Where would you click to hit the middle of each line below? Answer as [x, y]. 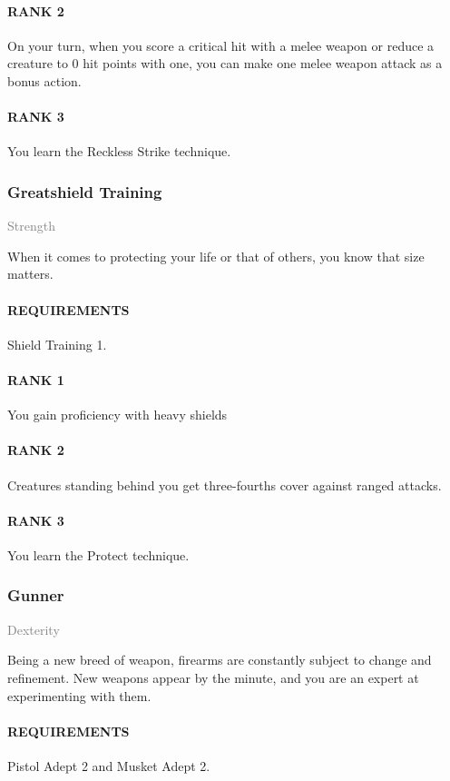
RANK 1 [36, 379]
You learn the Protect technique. [98, 554]
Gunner [36, 595]
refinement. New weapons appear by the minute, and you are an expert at [213, 677]
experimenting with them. [79, 695]
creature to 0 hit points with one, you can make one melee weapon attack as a [225, 63]
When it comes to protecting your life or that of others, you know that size [216, 256]
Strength [31, 226]
